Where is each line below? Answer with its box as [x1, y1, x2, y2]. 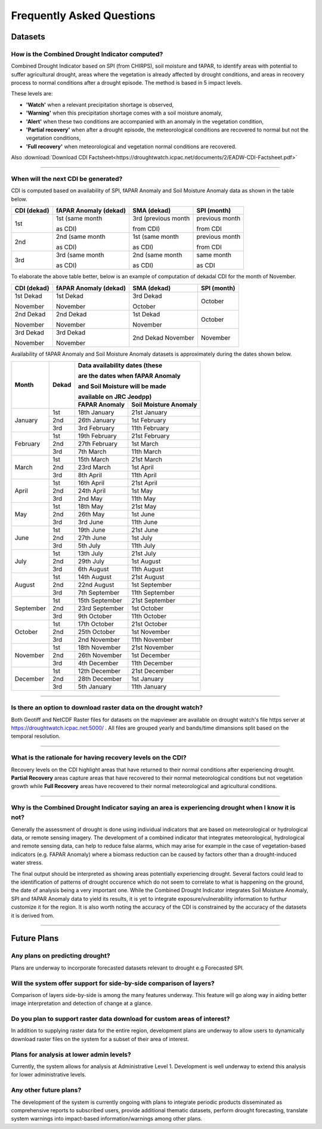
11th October [131, 612, 167, 620]
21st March [131, 455, 163, 463]
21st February [131, 432, 170, 440]
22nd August [78, 580, 114, 589]
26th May [78, 510, 105, 518]
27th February [78, 439, 118, 448]
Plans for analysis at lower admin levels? [11, 1050, 131, 1059]
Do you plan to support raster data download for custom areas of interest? [11, 1015, 230, 1023]
